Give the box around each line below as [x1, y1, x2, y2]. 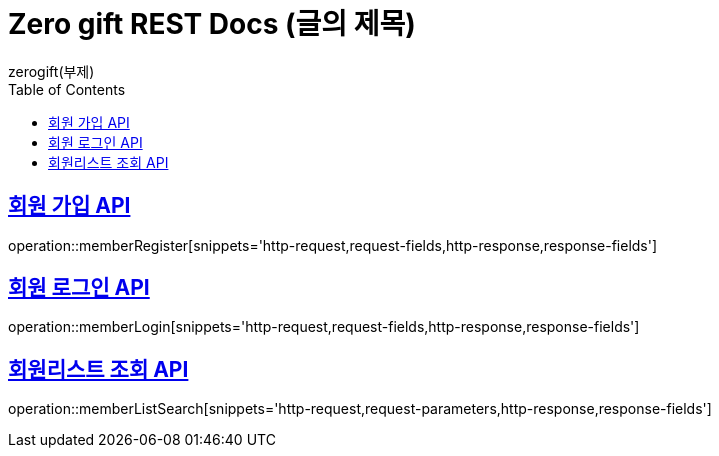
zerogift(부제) [8, 62, 95, 80]
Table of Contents [8, 80, 126, 98]
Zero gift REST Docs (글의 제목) [8, 7, 416, 41]
